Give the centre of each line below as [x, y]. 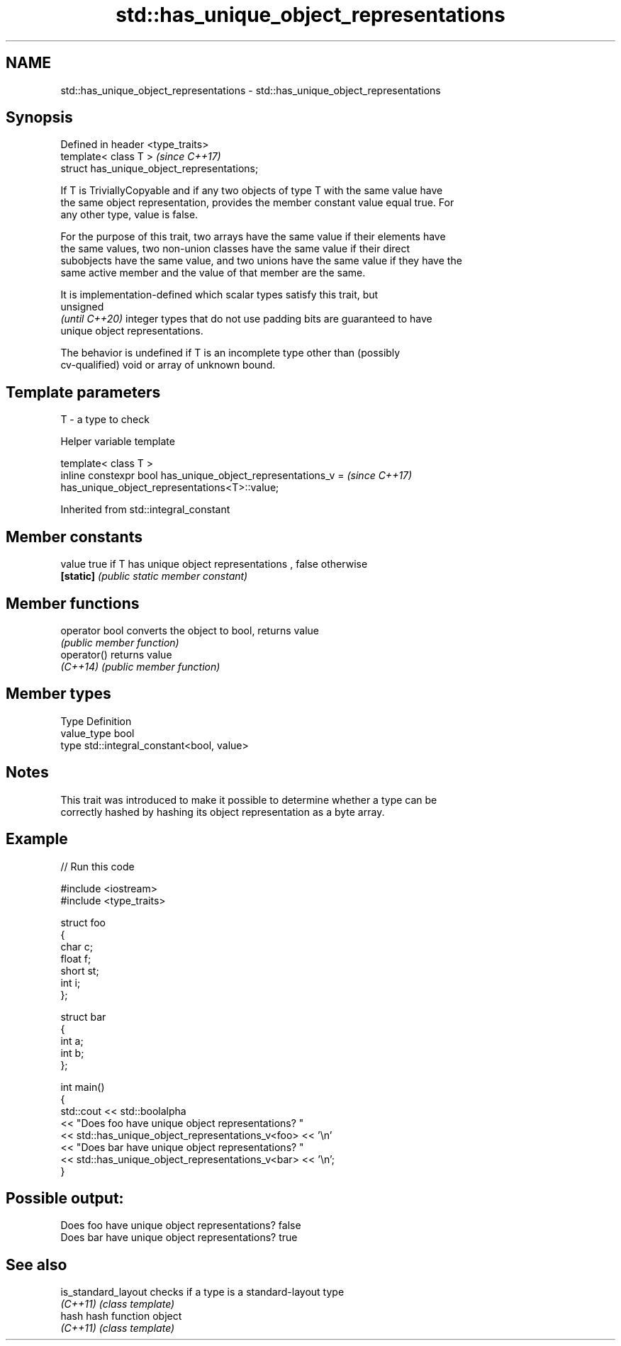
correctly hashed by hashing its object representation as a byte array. [223, 812]
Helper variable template [118, 442]
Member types [58, 694]
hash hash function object [121, 1316]
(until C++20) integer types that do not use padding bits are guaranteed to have [246, 319]
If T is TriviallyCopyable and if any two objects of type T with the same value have [252, 191]
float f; [76, 958]
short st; [80, 970]
